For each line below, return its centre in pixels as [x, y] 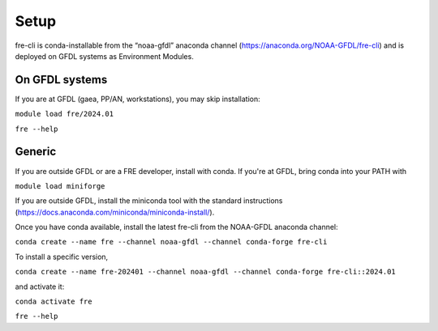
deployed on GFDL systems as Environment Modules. [104, 56]
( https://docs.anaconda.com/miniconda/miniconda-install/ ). [115, 212]
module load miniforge [60, 186]
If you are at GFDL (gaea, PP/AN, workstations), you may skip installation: [137, 99]
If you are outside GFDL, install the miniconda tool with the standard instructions [149, 201]
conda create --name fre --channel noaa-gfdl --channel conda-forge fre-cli [171, 242]
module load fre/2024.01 [64, 114]
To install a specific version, [62, 257]
